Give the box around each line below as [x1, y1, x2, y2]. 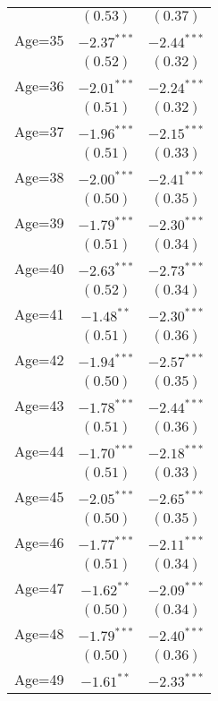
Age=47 [14, 577, 64, 598]
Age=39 [14, 212, 64, 233]
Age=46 [14, 532, 64, 552]
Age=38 [14, 167, 64, 187]
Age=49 [14, 669, 64, 689]
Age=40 [14, 258, 64, 278]
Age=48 [14, 623, 64, 644]
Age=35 [14, 30, 64, 50]
